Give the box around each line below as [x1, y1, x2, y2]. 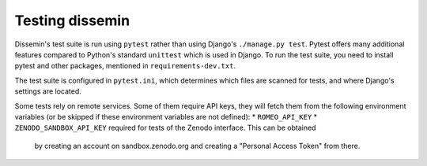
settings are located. [14, 87, 82, 96]
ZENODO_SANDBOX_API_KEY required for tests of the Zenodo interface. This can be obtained [14, 123, 316, 133]
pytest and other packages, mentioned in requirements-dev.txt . [14, 61, 236, 71]
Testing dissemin [14, 12, 130, 29]
